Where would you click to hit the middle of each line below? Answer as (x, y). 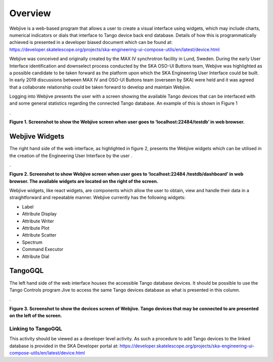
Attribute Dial (36, 256)
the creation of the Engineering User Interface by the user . (71, 155)
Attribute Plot (36, 228)
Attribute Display (39, 214)
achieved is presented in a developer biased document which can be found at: (91, 42)
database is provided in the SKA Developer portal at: (64, 346)
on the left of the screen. (36, 315)
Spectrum (32, 242)
